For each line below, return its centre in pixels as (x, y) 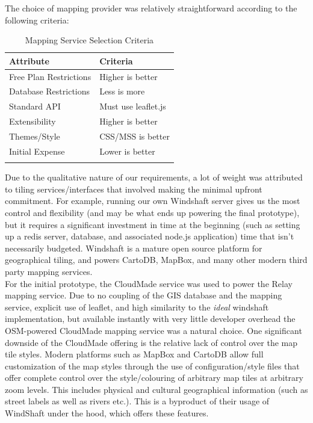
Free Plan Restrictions (50, 76)
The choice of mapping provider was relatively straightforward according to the (151, 8)
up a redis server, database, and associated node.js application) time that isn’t (150, 236)
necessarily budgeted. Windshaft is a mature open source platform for (134, 248)
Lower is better (127, 151)
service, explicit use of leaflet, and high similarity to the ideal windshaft (137, 307)
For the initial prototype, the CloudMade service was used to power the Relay (149, 283)
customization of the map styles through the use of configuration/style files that (152, 366)
